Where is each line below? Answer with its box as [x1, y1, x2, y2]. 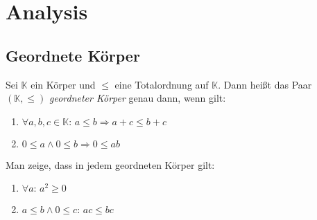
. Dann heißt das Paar [218, 77, 312, 91]
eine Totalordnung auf [114, 77, 209, 91]
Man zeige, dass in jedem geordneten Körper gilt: [6, 157, 215, 172]
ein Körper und [31, 77, 96, 91]
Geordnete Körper [6, 44, 140, 66]
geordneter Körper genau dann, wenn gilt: [49, 91, 226, 105]
